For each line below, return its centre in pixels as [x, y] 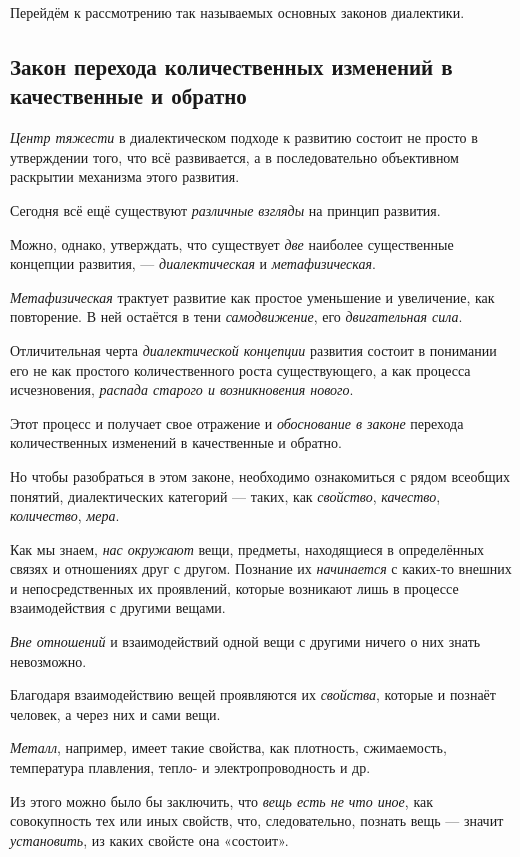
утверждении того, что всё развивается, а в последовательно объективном [234, 156]
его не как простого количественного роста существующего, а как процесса [240, 369]
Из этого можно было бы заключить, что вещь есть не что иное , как [221, 800]
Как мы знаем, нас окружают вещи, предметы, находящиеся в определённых [247, 548]
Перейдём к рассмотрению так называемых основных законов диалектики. [237, 12]
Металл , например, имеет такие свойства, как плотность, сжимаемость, [228, 747]
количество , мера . [65, 515]
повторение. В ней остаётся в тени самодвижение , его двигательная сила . [236, 316]
